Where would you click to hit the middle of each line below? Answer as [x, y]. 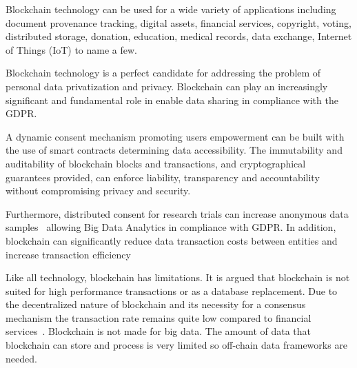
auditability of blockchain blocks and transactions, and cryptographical [156, 163]
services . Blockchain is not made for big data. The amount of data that [159, 331]
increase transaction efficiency [68, 254]
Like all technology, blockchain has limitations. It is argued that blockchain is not [178, 277]
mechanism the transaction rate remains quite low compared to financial [159, 317]
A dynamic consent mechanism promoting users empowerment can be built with [175, 136]
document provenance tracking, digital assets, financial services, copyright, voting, [178, 22]
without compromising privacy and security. [98, 191]
